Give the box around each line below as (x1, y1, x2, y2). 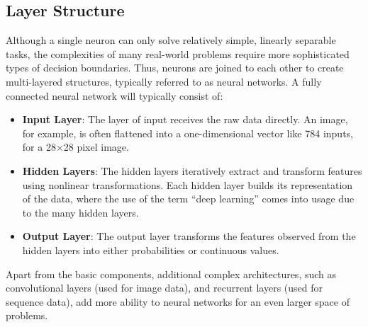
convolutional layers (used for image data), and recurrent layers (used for (6, 280, 323, 295)
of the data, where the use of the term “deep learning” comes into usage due (22, 191, 355, 206)
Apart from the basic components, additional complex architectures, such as (6, 266, 337, 281)
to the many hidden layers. (22, 205, 139, 219)
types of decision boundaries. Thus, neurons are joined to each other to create (6, 60, 344, 75)
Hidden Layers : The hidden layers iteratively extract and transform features (22, 163, 362, 178)
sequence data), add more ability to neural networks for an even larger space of (6, 294, 350, 309)
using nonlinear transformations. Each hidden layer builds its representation (22, 177, 353, 192)
